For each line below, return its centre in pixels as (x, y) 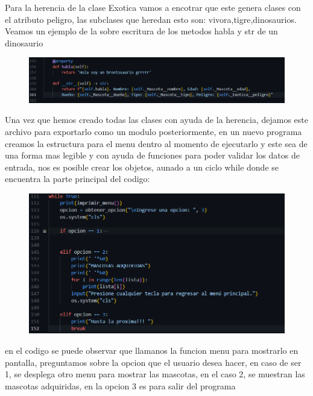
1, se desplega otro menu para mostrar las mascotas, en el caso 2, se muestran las (155, 374)
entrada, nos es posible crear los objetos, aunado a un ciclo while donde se (142, 167)
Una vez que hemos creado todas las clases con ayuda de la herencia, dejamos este (156, 120)
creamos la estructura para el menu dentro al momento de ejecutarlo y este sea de (156, 143)
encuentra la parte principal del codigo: (77, 179)
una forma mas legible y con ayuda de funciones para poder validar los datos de (152, 155)
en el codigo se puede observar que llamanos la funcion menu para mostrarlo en (152, 350)
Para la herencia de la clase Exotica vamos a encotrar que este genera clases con (153, 7)
